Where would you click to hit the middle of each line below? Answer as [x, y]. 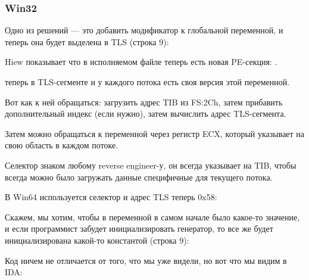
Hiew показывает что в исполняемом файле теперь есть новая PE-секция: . [141, 62]
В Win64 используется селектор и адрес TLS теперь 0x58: [111, 197]
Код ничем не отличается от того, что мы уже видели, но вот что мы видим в [146, 260]
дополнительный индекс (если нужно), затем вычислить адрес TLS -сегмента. [146, 113]
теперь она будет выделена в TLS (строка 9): [87, 41]
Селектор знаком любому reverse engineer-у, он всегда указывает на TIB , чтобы [151, 165]
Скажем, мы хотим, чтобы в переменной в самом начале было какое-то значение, [152, 217]
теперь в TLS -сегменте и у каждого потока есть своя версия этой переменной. [147, 82]
